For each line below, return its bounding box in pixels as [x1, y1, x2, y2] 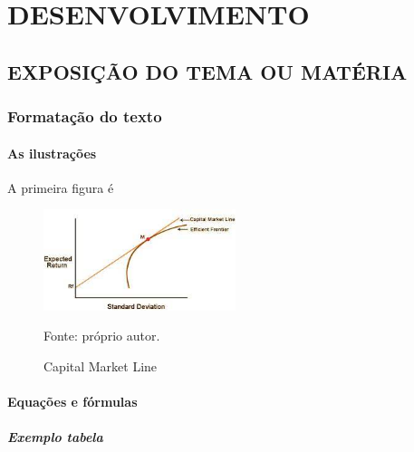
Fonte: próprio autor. [43, 326, 160, 345]
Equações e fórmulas [7, 392, 138, 411]
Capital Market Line [43, 357, 158, 376]
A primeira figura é [7, 178, 114, 197]
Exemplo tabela [7, 428, 103, 447]
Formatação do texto [7, 105, 162, 128]
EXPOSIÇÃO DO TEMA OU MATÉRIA [7, 57, 408, 85]
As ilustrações [7, 143, 97, 162]
